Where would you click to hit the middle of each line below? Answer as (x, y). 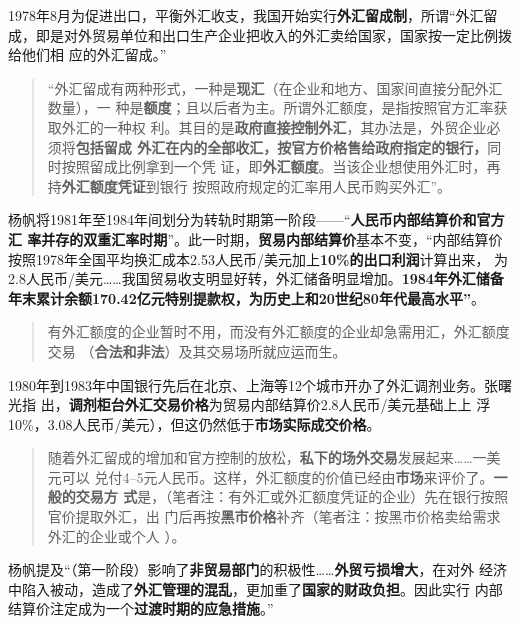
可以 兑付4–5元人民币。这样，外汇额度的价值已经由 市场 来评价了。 (277, 476)
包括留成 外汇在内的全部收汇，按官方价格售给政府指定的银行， (281, 146)
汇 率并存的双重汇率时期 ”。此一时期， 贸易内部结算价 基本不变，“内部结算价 (255, 238)
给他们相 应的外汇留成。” (87, 54)
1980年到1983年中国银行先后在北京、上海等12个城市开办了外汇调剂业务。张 (253, 384)
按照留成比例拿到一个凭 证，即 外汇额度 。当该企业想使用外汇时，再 (281, 166)
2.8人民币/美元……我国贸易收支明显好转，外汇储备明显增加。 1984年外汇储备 (256, 278)
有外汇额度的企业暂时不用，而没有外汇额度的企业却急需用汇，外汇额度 (278, 331)
